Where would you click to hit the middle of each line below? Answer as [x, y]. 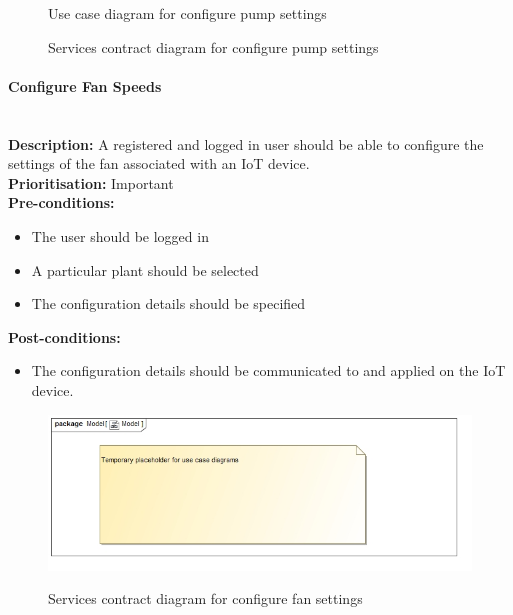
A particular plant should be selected [145, 269]
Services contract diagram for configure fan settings [205, 598]
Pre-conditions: [61, 202]
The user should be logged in [120, 235]
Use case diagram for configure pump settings [187, 13]
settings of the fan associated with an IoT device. [159, 163]
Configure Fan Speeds [85, 85]
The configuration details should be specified [168, 303]
